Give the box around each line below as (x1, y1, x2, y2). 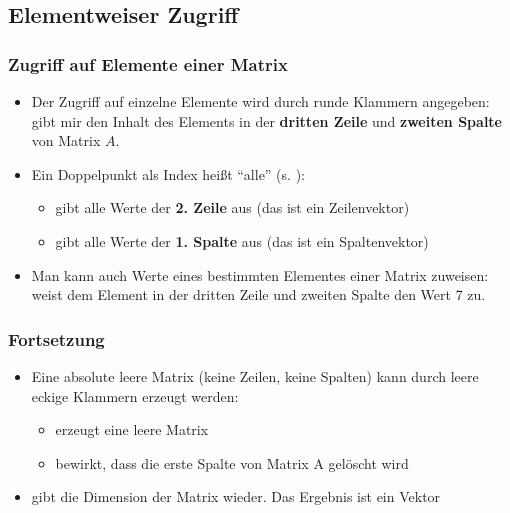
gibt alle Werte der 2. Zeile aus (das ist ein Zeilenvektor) (55, 197, 410, 218)
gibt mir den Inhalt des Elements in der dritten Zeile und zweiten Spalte (31, 110, 502, 131)
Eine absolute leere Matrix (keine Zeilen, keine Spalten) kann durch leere (31, 365, 479, 386)
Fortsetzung (8, 326, 105, 351)
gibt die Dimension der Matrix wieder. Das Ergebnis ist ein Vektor (31, 486, 441, 507)
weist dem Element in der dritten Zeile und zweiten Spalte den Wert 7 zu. (31, 284, 486, 305)
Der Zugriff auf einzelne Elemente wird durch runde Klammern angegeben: (31, 91, 490, 111)
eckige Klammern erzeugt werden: (31, 385, 239, 406)
